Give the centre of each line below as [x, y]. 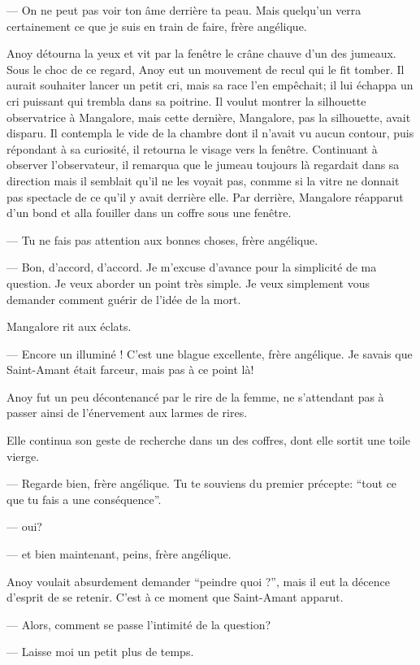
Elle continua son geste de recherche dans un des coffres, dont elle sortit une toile [208, 440]
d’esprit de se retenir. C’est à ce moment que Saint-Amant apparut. [175, 597]
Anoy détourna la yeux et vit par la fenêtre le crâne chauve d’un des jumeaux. [201, 53]
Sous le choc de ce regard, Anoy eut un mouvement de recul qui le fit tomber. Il [206, 69]
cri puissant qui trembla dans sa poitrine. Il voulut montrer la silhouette [186, 100]
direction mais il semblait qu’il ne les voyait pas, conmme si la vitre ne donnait [203, 180]
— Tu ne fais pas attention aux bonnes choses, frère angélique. [162, 239]
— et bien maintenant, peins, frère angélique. [119, 554]
